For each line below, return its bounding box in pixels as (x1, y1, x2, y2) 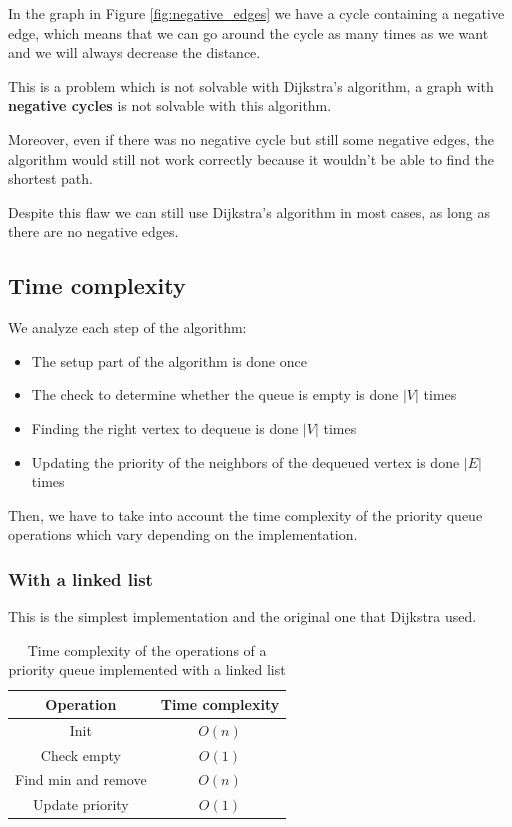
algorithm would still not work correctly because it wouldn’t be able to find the (8, 148, 495, 169)
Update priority (32, 794, 129, 815)
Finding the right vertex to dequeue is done (31, 417, 299, 438)
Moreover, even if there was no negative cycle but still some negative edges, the (8, 128, 495, 149)
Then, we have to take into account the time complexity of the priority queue (8, 504, 483, 525)
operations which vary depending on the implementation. (8, 524, 358, 545)
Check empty (40, 744, 121, 765)
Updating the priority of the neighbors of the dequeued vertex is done (31, 451, 460, 472)
